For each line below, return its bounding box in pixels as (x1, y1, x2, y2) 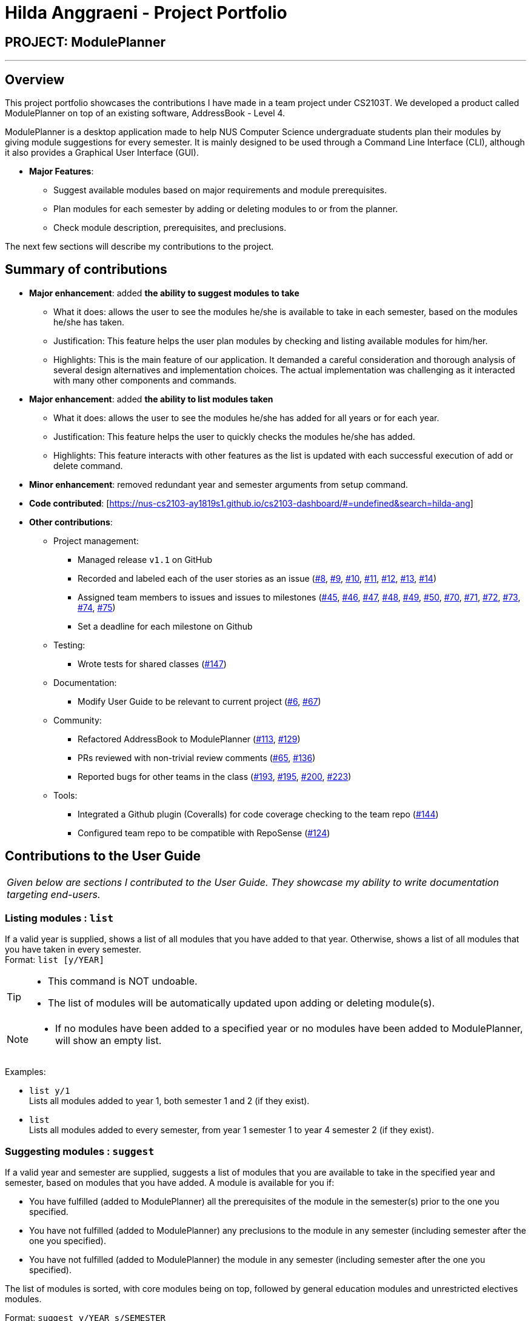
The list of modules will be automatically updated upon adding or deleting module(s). (48, 997, 435, 1010)
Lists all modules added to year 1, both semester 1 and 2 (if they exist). (29, 1096, 310, 1106)
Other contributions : (29, 516, 113, 527)
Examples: (5, 1066, 46, 1077)
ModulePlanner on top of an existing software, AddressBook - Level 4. (5, 108, 286, 119)
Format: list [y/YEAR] (5, 954, 104, 965)
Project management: (53, 535, 139, 546)
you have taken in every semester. (5, 944, 142, 955)
